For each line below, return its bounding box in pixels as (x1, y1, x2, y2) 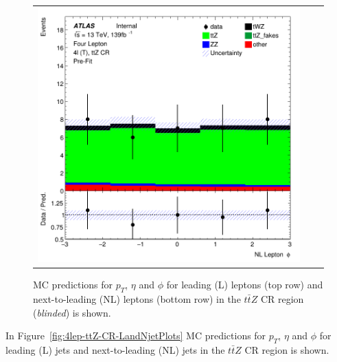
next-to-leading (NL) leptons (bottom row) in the (33, 292, 241, 306)
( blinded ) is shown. (33, 305, 111, 319)
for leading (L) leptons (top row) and (166, 277, 323, 292)
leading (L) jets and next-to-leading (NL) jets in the (5, 343, 225, 357)
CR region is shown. (244, 343, 329, 357)
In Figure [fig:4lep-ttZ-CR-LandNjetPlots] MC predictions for (5, 328, 266, 343)
